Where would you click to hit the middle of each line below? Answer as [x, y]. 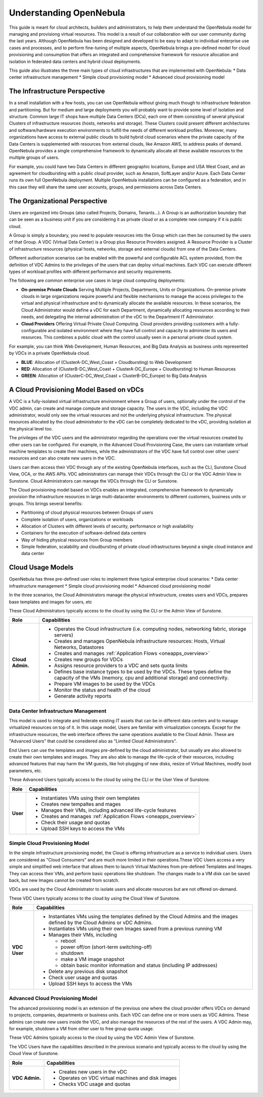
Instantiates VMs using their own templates [90, 798]
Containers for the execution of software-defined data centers [84, 533]
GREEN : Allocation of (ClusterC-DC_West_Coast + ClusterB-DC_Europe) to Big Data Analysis [114, 376]
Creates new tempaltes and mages [81, 804]
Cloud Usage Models [41, 567]
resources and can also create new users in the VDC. [62, 458]
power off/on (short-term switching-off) [106, 947]
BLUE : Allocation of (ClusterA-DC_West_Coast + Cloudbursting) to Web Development [106, 362]
